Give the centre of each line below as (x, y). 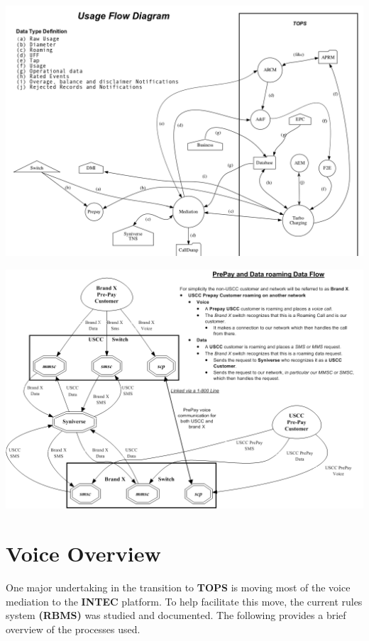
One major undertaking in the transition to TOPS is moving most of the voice (178, 587)
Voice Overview (83, 553)
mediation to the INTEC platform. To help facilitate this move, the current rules (184, 601)
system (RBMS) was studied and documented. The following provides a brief (176, 615)
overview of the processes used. (73, 629)
